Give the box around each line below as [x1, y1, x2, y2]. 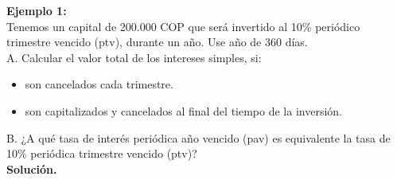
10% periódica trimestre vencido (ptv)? [6, 145, 197, 162]
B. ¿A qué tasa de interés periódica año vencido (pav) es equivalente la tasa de [6, 129, 391, 146]
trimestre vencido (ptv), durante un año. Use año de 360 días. [6, 33, 308, 50]
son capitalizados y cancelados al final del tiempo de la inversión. [25, 102, 342, 119]
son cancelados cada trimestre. [25, 76, 173, 92]
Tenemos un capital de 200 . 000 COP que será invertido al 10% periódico [6, 18, 360, 34]
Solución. [6, 160, 57, 177]
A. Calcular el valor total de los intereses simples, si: [6, 49, 262, 65]
